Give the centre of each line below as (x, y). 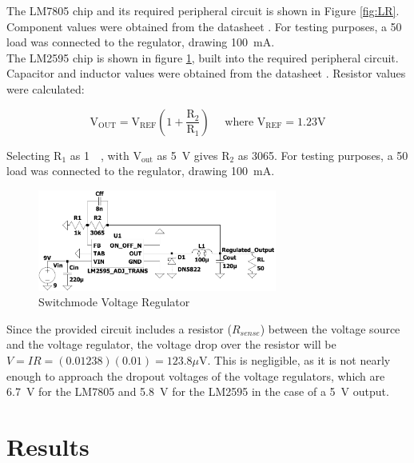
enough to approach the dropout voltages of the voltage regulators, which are (196, 375)
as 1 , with (100, 155)
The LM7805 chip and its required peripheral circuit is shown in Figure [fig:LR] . (203, 10)
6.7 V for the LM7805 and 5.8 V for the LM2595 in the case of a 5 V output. (198, 391)
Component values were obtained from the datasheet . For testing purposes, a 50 (204, 26)
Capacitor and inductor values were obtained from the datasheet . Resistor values (206, 73)
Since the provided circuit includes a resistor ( (119, 328)
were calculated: (46, 88)
